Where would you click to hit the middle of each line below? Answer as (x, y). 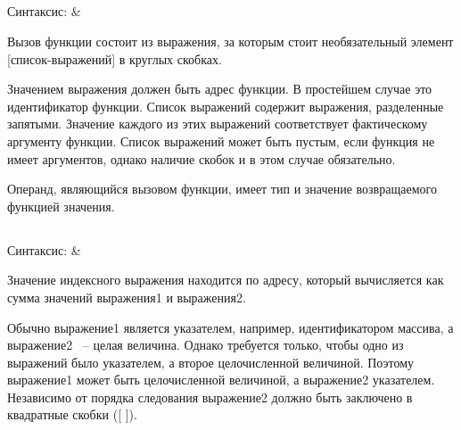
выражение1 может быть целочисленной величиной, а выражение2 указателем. (221, 380)
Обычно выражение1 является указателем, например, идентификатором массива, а (230, 327)
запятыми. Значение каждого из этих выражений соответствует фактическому (218, 124)
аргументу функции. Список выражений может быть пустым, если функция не (221, 141)
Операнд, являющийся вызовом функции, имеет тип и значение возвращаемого (222, 189)
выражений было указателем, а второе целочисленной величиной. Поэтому (211, 362)
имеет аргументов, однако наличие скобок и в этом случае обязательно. (202, 158)
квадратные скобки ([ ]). (72, 414)
